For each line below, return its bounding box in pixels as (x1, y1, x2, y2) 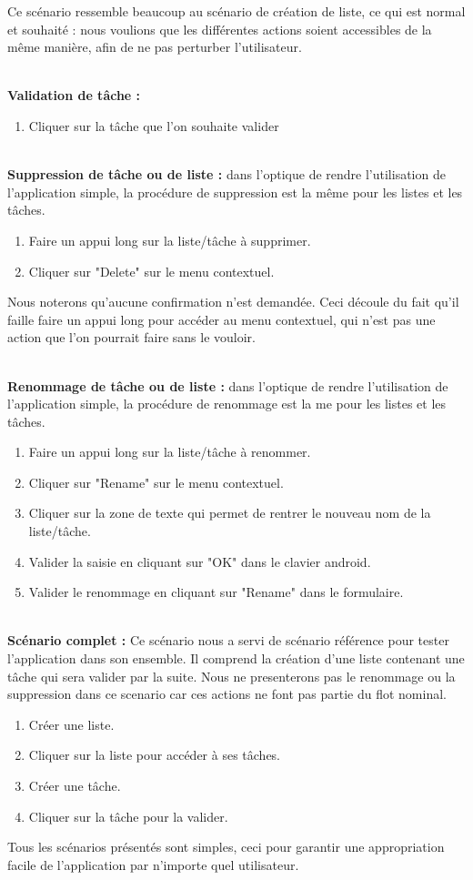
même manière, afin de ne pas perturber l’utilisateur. (7, 37, 302, 56)
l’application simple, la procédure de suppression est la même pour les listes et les (7, 182, 463, 201)
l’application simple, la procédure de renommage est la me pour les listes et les (7, 394, 447, 413)
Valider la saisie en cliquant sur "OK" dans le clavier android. (28, 551, 371, 571)
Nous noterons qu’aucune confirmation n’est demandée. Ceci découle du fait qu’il (7, 292, 459, 311)
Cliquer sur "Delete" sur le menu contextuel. (28, 261, 275, 280)
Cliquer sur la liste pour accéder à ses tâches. (28, 745, 281, 764)
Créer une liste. (28, 714, 115, 733)
